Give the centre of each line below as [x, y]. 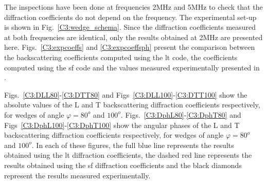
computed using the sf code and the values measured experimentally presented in [132, 67]
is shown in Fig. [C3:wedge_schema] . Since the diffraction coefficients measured [130, 27]
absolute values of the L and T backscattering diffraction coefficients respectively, [132, 105]
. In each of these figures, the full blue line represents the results [133, 145]
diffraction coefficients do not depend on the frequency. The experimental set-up [130, 17]
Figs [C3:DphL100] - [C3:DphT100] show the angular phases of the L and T [122, 125]
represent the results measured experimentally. [77, 175]
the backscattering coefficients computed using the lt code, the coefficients [121, 57]
